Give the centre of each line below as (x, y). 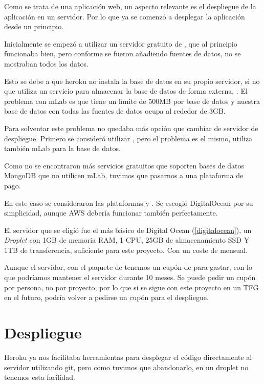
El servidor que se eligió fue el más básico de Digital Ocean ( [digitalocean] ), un (128, 230)
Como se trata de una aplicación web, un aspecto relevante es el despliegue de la (130, 6)
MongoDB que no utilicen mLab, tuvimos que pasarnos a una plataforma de (124, 175)
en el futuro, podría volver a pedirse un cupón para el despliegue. (106, 297)
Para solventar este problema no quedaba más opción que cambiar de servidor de (131, 128)
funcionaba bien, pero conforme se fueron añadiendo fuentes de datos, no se (123, 54)
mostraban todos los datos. (46, 63)
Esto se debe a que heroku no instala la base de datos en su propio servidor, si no (132, 81)
